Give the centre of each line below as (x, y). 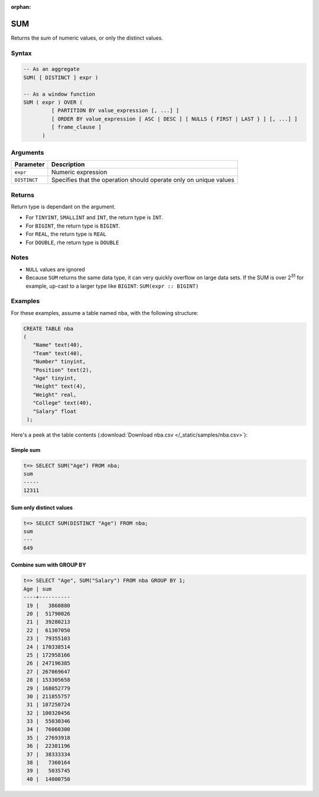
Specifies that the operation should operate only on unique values (143, 180)
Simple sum (26, 450)
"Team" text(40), (58, 353)
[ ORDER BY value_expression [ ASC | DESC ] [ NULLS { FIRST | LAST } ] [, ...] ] (174, 119)
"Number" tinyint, (59, 362)
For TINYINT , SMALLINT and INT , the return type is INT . (95, 217)
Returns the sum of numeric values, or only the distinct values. (87, 38)
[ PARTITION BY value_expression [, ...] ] (115, 110)
